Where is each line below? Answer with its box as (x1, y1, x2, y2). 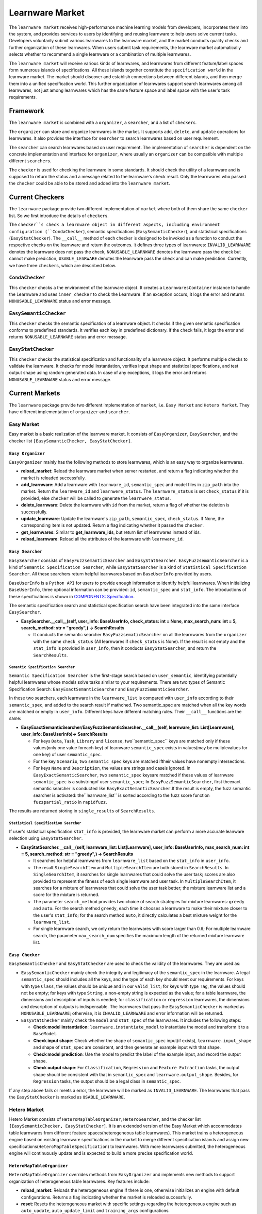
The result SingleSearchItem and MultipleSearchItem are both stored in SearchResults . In (33, 864, 229, 870)
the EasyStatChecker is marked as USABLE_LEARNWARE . (9, 1094, 125, 1100)
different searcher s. (9, 158, 51, 164)
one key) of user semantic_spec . (33, 752, 102, 758)
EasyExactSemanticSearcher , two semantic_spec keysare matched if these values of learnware (33, 772, 234, 778)
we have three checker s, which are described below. (9, 262, 116, 268)
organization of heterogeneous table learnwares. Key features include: (9, 1178, 150, 1184)
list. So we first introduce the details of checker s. (9, 213, 109, 219)
